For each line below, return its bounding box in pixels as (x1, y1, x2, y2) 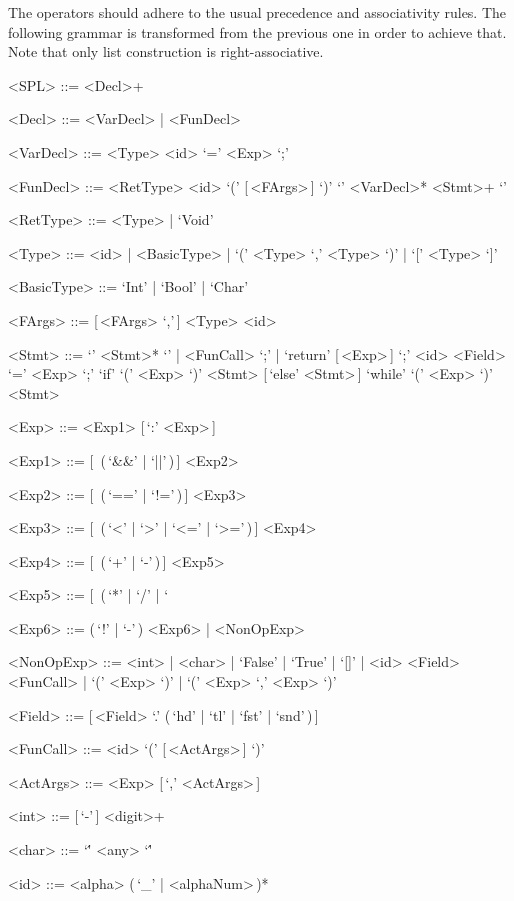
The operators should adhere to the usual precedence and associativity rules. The (8, 2, 507, 22)
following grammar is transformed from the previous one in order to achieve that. (8, 21, 507, 42)
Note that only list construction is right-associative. (8, 41, 324, 62)
